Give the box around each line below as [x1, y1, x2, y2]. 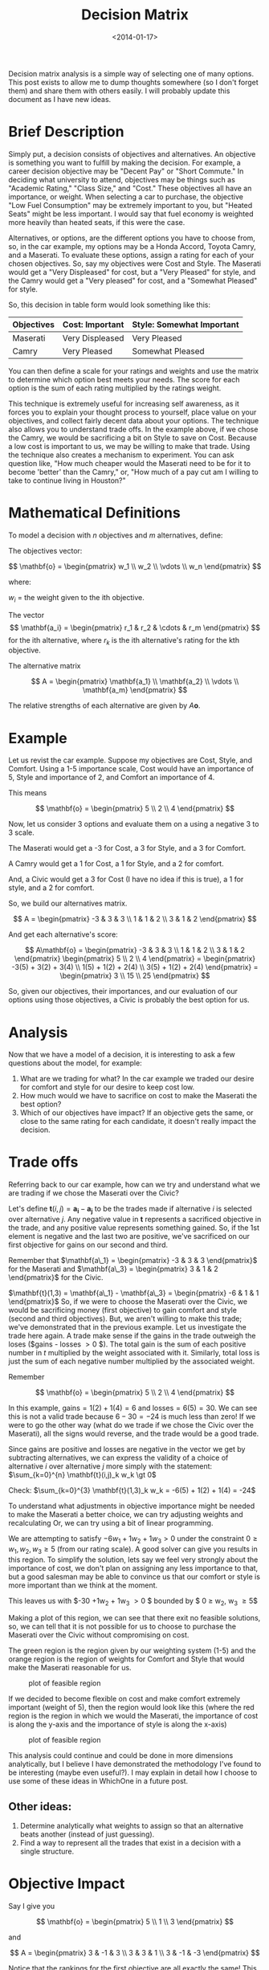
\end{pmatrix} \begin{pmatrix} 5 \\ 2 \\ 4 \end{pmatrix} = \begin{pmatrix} [14, 954, 256, 963]
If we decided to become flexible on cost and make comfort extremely [8, 1694, 241, 1704]
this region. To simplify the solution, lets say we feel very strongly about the [8, 1555, 259, 1564]
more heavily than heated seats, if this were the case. [8, 217, 185, 227]
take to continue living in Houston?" [8, 476, 126, 485]
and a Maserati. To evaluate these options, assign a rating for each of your [8, 250, 255, 260]
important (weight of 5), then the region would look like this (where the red [8, 1702, 255, 1712]
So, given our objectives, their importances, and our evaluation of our [8, 987, 238, 996]
